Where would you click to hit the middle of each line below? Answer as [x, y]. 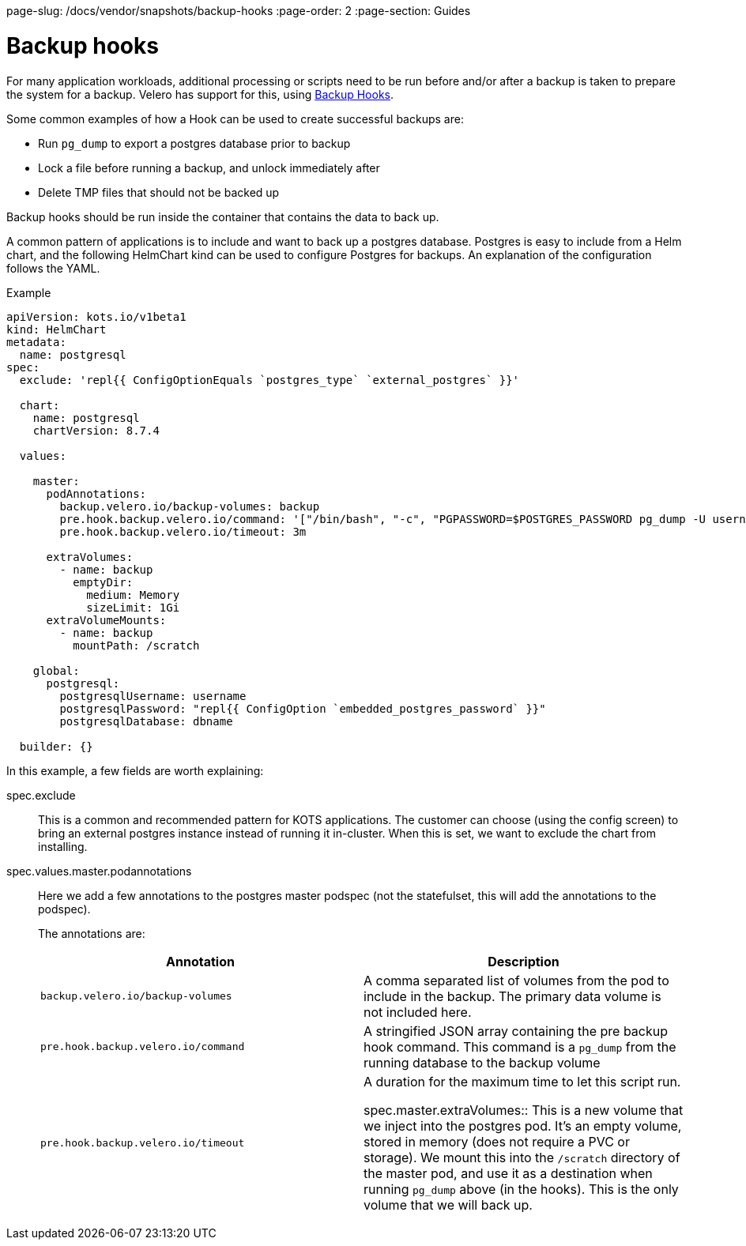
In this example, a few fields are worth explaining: [135, 770]
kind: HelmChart [57, 329]
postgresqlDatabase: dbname [146, 721]
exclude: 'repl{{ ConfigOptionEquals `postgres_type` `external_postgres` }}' [269, 380]
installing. [63, 846]
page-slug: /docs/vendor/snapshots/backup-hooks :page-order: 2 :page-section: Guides [239, 11]
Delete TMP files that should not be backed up [159, 192]
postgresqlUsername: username [153, 696]
